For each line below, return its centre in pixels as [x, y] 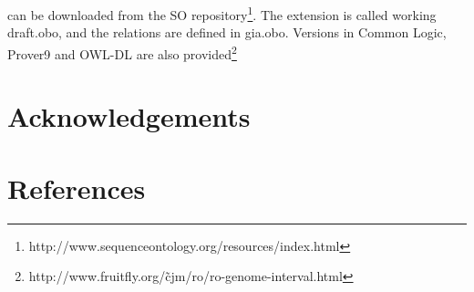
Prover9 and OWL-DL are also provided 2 [122, 52]
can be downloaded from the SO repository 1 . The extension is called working [222, 13]
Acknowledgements [129, 116]
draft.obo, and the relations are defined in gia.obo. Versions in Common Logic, [227, 32]
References [77, 188]
